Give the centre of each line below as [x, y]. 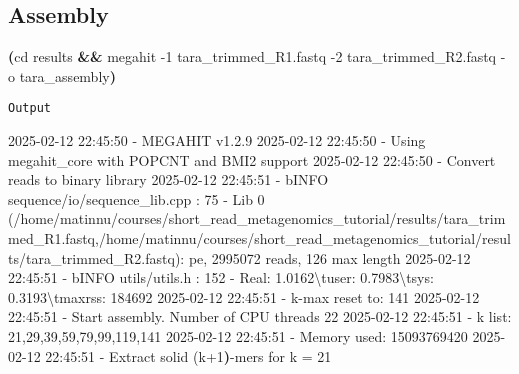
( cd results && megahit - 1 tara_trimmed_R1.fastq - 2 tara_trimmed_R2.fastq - [257, 56]
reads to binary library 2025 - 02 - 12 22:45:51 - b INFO [168, 179]
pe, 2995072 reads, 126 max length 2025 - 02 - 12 [329, 257]
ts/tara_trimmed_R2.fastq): [96, 257]
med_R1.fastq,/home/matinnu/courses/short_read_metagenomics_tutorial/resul [259, 238]
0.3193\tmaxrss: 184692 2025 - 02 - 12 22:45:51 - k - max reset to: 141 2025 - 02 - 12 [244, 296]
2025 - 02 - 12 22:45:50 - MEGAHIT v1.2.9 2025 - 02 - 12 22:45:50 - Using [217, 140]
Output [29, 108]
